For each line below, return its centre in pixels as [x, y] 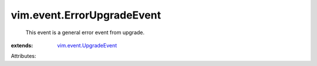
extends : [22, 45]
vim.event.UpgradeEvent [87, 45]
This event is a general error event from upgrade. [85, 32]
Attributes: [23, 56]
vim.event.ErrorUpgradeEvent [86, 15]
